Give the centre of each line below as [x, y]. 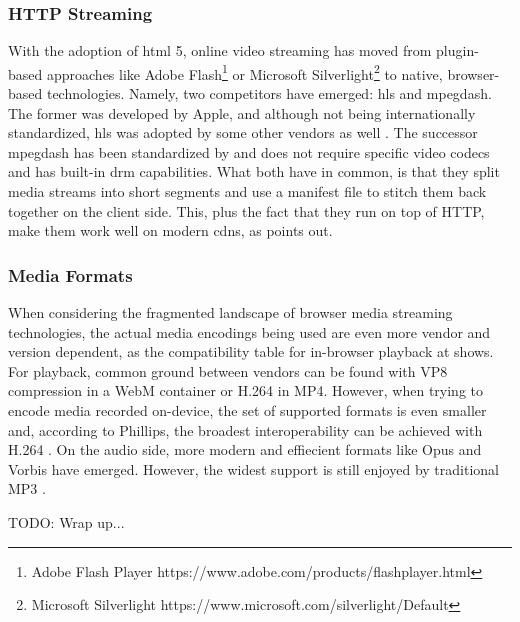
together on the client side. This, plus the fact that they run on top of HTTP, [246, 210]
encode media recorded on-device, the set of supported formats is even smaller [247, 410]
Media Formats [70, 274]
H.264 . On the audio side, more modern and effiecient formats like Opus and [245, 449]
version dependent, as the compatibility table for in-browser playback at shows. [251, 351]
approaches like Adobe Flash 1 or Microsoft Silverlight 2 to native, [244, 72]
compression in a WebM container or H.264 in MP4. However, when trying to [245, 390]
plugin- [457, 50]
